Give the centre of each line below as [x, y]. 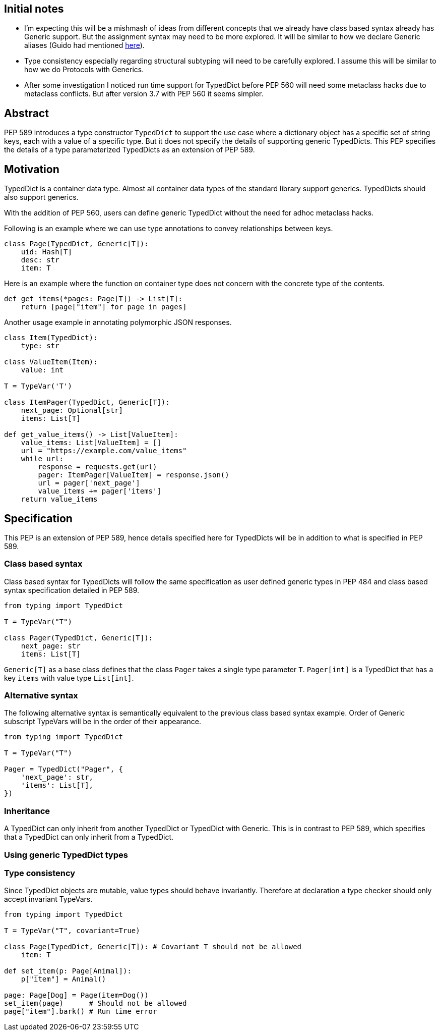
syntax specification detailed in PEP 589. [72, 590]
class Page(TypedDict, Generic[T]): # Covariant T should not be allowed [153, 947]
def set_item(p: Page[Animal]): [68, 971]
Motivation [32, 169]
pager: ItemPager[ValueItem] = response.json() [134, 475]
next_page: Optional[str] [72, 411]
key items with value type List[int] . [69, 678]
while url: [42, 459]
